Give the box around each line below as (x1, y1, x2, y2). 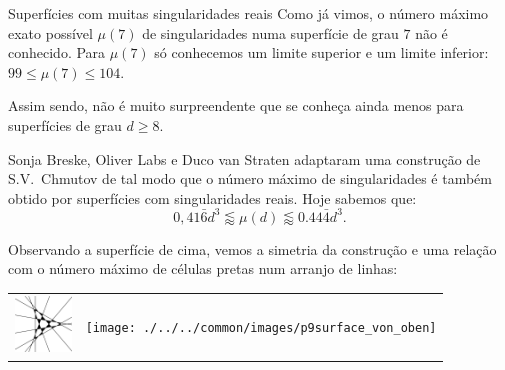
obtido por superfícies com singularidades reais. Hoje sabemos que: (8, 187, 417, 208)
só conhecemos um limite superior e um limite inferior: (154, 42, 489, 63)
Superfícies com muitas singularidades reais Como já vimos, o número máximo (8, 3, 489, 23)
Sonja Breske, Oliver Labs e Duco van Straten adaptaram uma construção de (8, 148, 481, 169)
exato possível (8, 22, 93, 43)
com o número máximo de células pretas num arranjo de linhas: (8, 258, 398, 279)
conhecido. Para (8, 42, 106, 63)
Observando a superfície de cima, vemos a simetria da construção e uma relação (8, 238, 497, 259)
